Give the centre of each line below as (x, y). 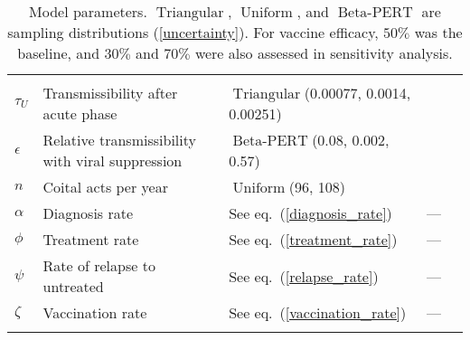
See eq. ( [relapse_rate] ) (304, 276)
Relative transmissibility (119, 140)
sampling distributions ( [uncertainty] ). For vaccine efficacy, (193, 32)
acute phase (80, 113)
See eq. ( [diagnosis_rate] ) (310, 213)
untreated (73, 286)
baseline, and (59, 53)
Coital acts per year (105, 187)
